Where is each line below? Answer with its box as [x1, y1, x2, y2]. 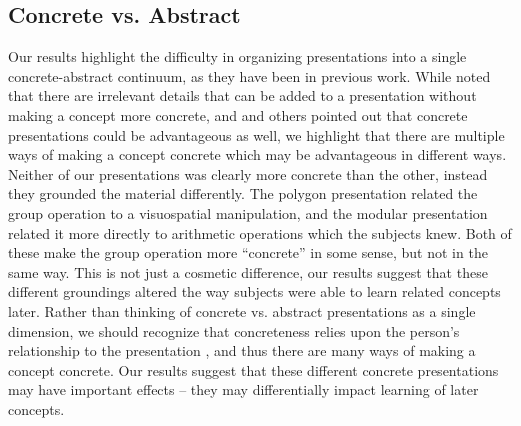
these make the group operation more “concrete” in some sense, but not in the [8, 242, 488, 263]
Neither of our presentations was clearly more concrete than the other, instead [8, 163, 488, 184]
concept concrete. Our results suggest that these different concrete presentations [8, 359, 499, 380]
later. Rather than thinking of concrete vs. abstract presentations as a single [8, 300, 476, 321]
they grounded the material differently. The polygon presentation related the [8, 183, 478, 204]
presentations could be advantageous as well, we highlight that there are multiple [8, 124, 505, 145]
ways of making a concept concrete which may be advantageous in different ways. [8, 144, 507, 165]
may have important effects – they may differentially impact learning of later [8, 379, 479, 400]
